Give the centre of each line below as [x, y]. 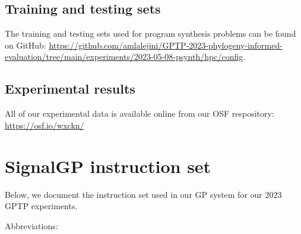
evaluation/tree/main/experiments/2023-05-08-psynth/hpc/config [124, 57]
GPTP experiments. [41, 206]
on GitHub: [26, 45]
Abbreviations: [31, 225]
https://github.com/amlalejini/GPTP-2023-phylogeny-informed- [166, 45]
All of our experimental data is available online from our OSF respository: [140, 113]
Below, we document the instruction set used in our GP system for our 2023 [143, 194]
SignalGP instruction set [108, 166]
